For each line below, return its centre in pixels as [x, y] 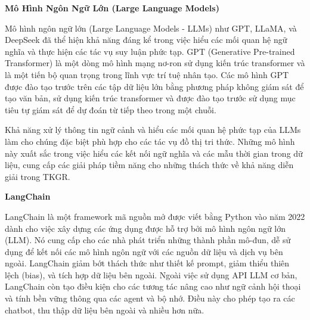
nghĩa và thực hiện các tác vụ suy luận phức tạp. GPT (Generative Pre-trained [150, 51]
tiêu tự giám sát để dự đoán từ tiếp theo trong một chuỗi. [111, 109]
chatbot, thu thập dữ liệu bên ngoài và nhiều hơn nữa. [105, 310]
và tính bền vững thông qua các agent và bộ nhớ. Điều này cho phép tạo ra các [150, 298]
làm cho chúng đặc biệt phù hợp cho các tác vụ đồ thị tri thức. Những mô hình [150, 141]
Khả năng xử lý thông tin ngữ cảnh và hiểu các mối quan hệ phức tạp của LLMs [153, 130]
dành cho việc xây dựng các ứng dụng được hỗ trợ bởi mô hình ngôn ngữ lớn [145, 228]
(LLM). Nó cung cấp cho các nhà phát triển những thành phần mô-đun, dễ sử [148, 240]
